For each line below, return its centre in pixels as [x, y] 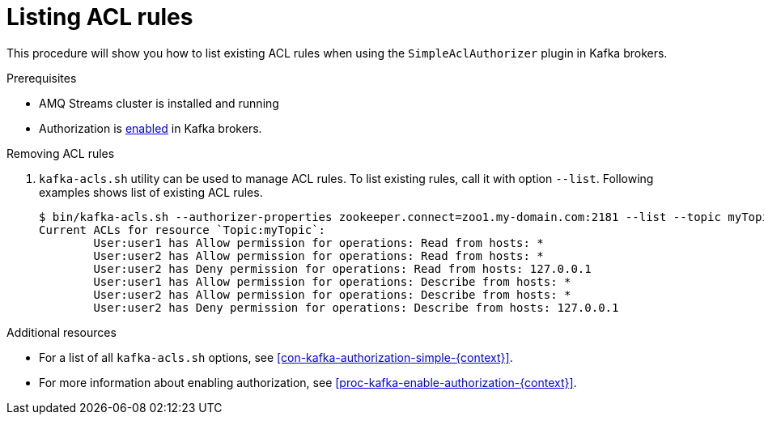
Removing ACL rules [61, 153]
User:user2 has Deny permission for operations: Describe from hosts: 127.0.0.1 [356, 307]
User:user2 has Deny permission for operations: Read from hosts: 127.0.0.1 [342, 268]
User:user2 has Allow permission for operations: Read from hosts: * [318, 255]
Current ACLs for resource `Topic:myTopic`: [183, 230]
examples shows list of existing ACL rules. [151, 192]
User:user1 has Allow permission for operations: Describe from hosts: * [332, 281]
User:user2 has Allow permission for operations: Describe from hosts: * [332, 294]
